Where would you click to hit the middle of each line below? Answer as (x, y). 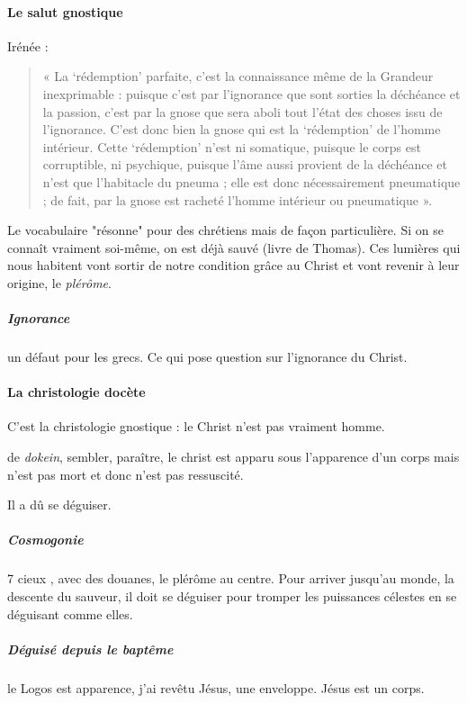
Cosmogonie (45, 540)
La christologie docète (76, 392)
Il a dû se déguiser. (59, 505)
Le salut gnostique (65, 11)
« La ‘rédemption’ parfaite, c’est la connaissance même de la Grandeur (238, 76)
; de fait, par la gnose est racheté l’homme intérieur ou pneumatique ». (238, 199)
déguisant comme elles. (70, 613)
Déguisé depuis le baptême (90, 649)
